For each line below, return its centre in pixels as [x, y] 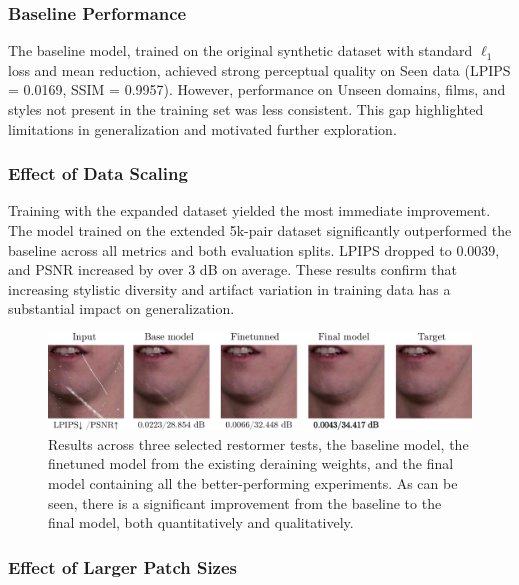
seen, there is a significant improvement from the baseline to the [245, 502]
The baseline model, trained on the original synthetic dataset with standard [240, 50]
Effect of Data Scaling [98, 173]
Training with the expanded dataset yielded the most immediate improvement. [249, 210]
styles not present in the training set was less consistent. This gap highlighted [246, 109]
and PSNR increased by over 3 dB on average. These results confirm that [233, 269]
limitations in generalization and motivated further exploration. [202, 128]
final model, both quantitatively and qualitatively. [201, 522]
